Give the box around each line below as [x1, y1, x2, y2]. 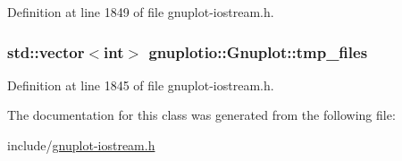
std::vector [7, 40, 85, 63]
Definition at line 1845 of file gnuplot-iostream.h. [7, 75, 274, 94]
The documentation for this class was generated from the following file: [7, 106, 396, 124]
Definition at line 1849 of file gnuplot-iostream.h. [7, 3, 274, 21]
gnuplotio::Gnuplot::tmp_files [148, 40, 368, 63]
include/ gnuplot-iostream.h [7, 136, 155, 154]
